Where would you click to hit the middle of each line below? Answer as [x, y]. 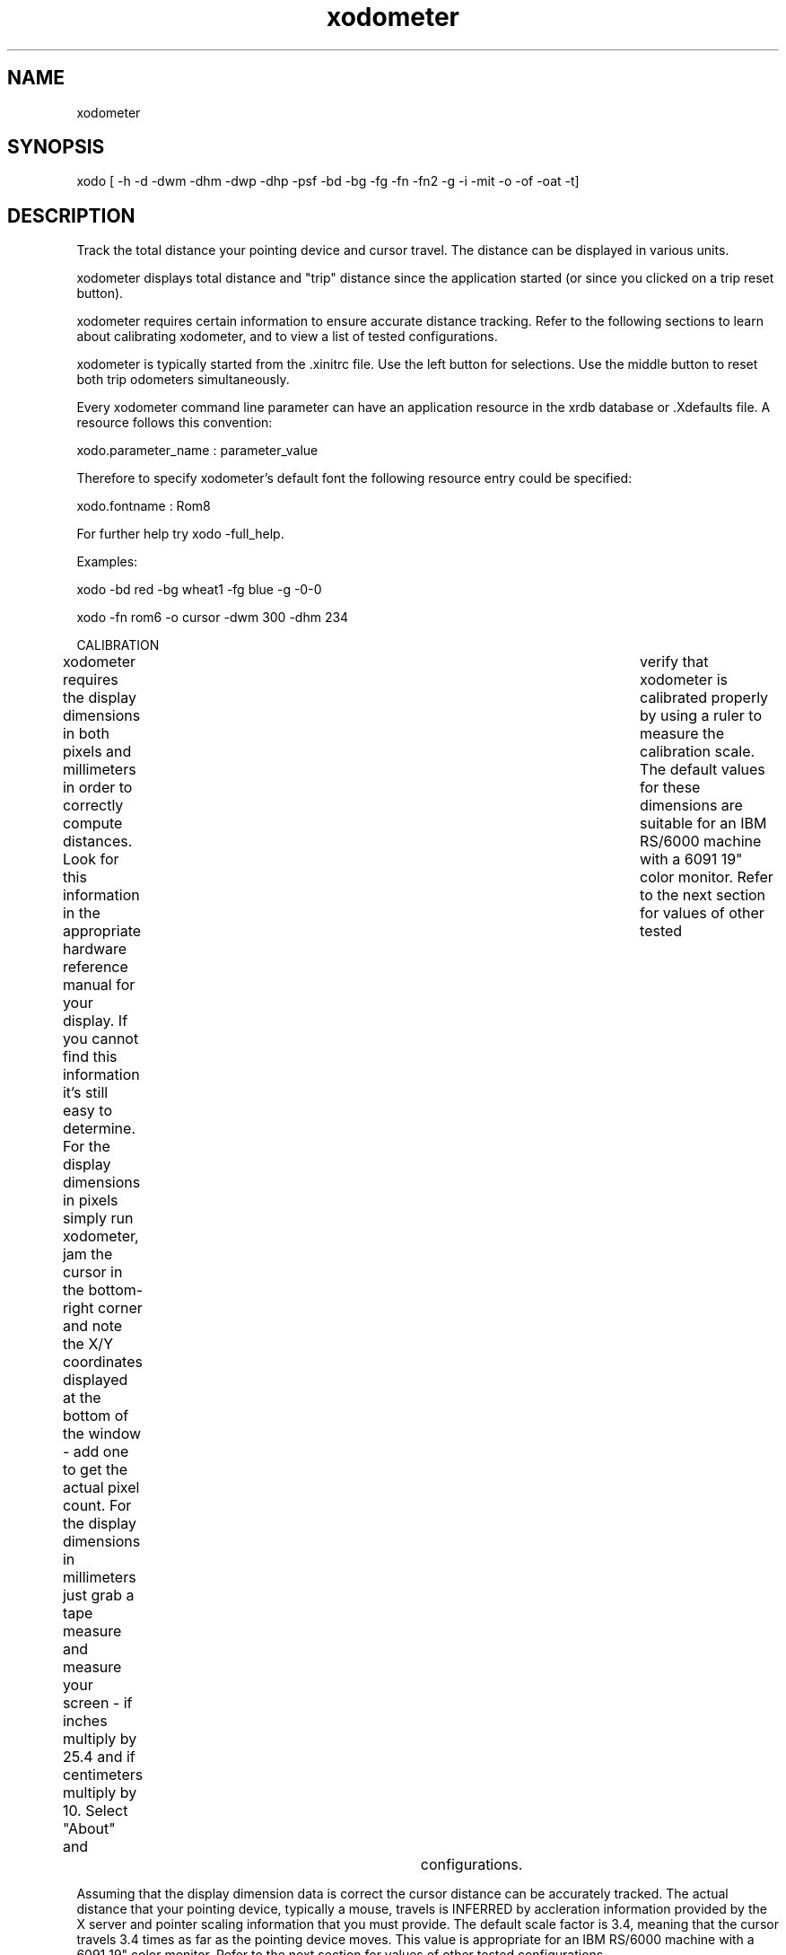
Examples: [107, 562]
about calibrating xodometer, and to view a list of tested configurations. [287, 337]
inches [85, 1721]
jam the [87, 1254]
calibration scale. [698, 752]
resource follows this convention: [175, 423]
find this [90, 1057]
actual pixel [101, 1488]
